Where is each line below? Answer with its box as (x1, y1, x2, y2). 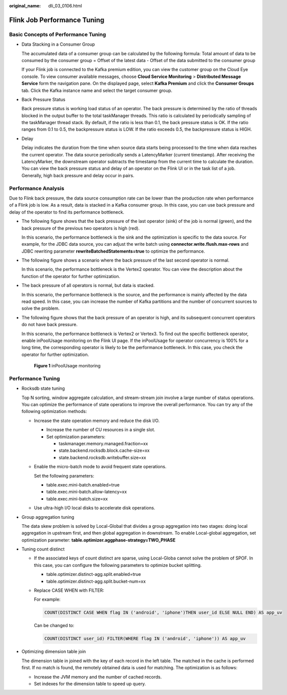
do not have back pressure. (21, 322, 78, 328)
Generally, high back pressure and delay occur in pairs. (21, 172, 135, 178)
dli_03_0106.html (48, 3, 82, 8)
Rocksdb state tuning (21, 385, 65, 392)
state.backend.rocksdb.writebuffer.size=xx (58, 454, 146, 460)
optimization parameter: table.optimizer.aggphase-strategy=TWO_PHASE (21, 537, 176, 543)
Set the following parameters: (34, 473, 94, 479)
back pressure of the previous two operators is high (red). (21, 225, 140, 231)
